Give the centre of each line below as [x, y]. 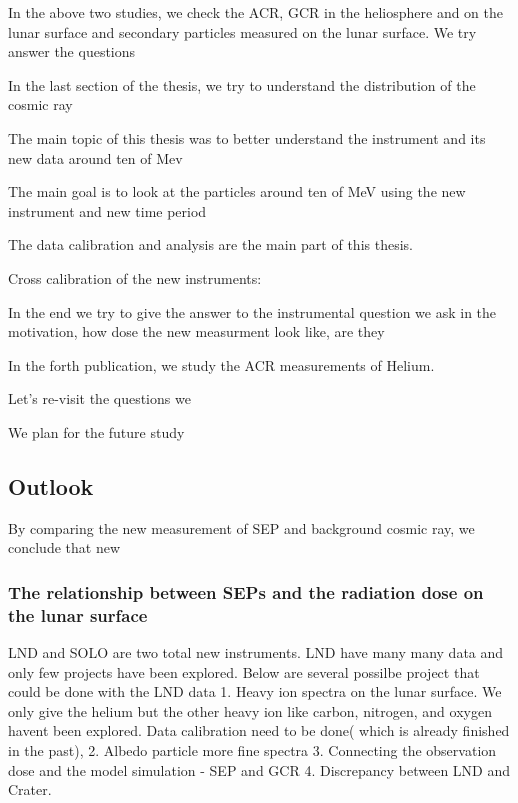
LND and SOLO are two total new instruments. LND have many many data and [256, 652]
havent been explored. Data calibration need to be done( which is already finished [259, 730]
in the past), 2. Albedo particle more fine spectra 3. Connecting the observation [252, 750]
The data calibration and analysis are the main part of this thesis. [210, 244]
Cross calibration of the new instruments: [135, 277]
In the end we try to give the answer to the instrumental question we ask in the [252, 311]
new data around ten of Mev [95, 157]
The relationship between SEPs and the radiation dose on [246, 591]
